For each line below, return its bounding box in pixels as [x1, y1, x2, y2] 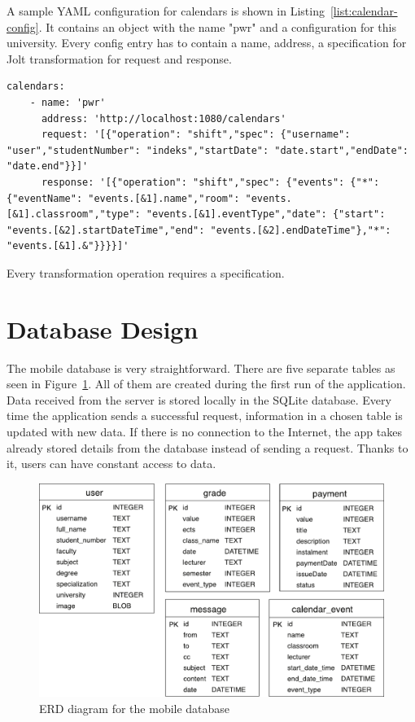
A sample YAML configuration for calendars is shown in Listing [7, 2, 325, 19]
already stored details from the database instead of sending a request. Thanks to [7, 439, 408, 456]
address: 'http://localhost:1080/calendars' [41, 112, 286, 125]
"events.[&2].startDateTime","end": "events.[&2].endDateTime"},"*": [7, 224, 391, 236]
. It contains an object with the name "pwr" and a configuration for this [38, 18, 397, 35]
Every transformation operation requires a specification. [7, 264, 285, 281]
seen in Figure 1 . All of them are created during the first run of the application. [7, 375, 406, 392]
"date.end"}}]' [7, 160, 89, 173]
